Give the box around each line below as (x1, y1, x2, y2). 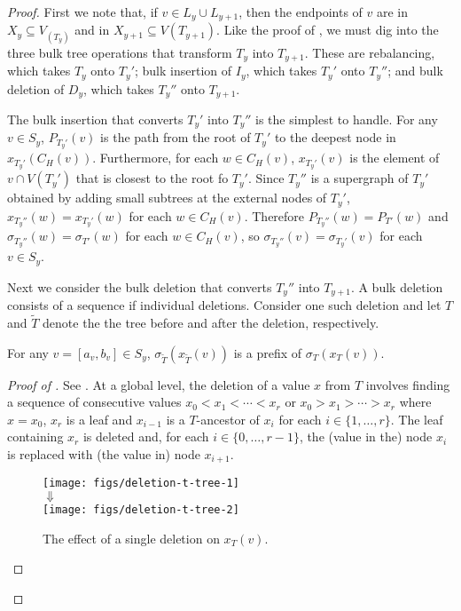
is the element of (349, 148, 440, 167)
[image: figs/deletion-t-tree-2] (43, 504, 239, 517)
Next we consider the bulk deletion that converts (7, 277, 272, 296)
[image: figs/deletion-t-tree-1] (43, 477, 239, 490)
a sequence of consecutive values (7, 393, 182, 411)
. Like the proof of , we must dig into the (216, 20, 439, 39)
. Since (247, 169, 285, 187)
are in (377, 3, 409, 20)
